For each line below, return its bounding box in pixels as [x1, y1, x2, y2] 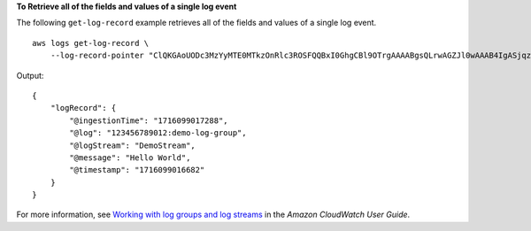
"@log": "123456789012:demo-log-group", [69, 128, 247, 138]
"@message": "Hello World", [69, 152, 191, 163]
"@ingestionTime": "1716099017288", [69, 115, 229, 126]
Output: [16, 70, 44, 81]
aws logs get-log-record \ [32, 38, 150, 48]
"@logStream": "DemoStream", [69, 140, 196, 150]
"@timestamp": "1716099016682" [69, 165, 205, 175]
